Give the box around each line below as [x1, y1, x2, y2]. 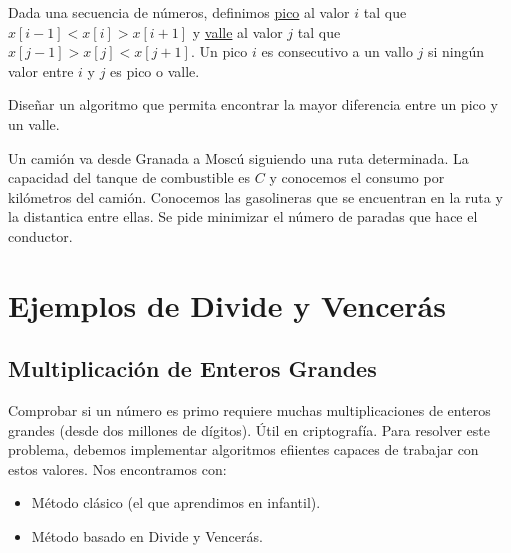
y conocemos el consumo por [269, 167, 445, 188]
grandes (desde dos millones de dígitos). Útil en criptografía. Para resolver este [8, 419, 491, 440]
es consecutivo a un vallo [261, 41, 413, 62]
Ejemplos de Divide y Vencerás [8, 284, 446, 325]
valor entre [8, 60, 74, 81]
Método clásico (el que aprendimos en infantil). [31, 492, 321, 513]
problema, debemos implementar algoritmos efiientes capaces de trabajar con [8, 439, 479, 460]
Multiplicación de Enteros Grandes [8, 353, 377, 384]
